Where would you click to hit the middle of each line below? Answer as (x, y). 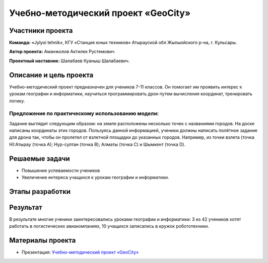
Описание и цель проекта (51, 75)
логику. (17, 101)
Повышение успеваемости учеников (61, 170)
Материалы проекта (42, 240)
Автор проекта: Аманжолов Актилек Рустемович (62, 52)
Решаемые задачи (40, 158)
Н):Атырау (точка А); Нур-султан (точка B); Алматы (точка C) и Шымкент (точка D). (97, 144)
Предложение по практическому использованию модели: (84, 113)
